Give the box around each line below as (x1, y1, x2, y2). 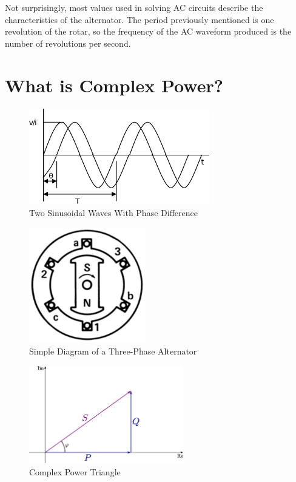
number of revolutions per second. (5, 36, 131, 49)
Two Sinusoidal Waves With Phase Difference (29, 206, 198, 219)
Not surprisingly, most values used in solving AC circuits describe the (5, 1, 263, 13)
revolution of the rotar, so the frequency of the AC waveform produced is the (5, 25, 292, 38)
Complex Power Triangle (29, 465, 121, 478)
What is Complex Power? (5, 72, 223, 97)
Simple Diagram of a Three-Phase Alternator (29, 344, 197, 357)
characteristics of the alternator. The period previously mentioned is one (5, 13, 274, 25)
